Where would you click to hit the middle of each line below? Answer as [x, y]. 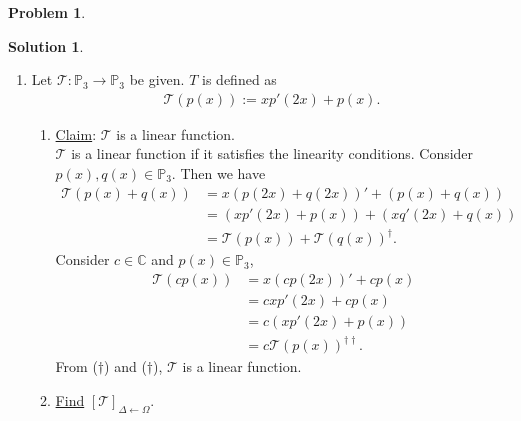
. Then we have [218, 173]
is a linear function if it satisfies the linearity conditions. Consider [272, 153]
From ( [76, 366]
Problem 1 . [47, 12]
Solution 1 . [46, 45]
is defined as [239, 79]
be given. [157, 79]
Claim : [76, 133]
